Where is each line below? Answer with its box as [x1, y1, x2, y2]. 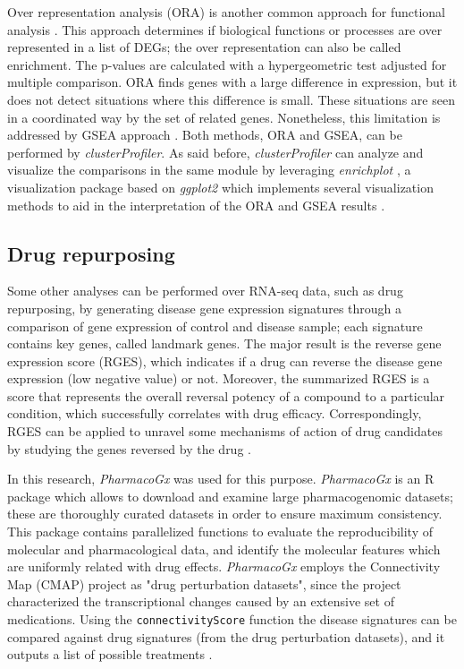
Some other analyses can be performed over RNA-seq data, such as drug [7, 281, 403, 300]
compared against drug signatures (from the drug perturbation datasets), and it [7, 627, 445, 646]
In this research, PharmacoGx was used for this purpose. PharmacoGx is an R [7, 469, 434, 488]
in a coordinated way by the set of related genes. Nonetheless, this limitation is [7, 107, 441, 126]
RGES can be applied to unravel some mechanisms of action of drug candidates [7, 422, 443, 441]
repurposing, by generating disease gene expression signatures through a [7, 298, 402, 317]
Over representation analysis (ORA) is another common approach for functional [7, 3, 445, 21]
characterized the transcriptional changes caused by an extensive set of [7, 592, 394, 611]
